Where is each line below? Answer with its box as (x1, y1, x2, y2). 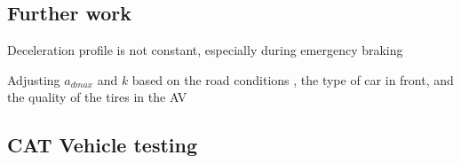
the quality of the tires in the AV (7, 88, 187, 106)
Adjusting (7, 70, 60, 89)
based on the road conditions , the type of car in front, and (131, 70, 454, 89)
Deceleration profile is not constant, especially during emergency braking (7, 41, 403, 59)
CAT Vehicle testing (7, 131, 198, 159)
